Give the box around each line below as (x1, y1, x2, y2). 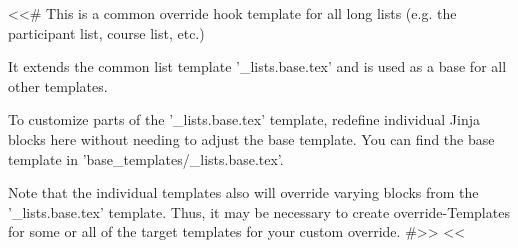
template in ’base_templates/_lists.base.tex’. (8, 148, 284, 169)
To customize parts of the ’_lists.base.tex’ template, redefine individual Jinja (8, 109, 481, 130)
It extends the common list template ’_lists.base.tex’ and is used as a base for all (8, 56, 507, 77)
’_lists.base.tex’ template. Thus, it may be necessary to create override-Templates (8, 201, 510, 222)
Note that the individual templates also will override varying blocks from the (8, 182, 479, 203)
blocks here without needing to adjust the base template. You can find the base (8, 128, 495, 149)
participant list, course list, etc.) (8, 22, 205, 43)
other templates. (8, 75, 108, 96)
